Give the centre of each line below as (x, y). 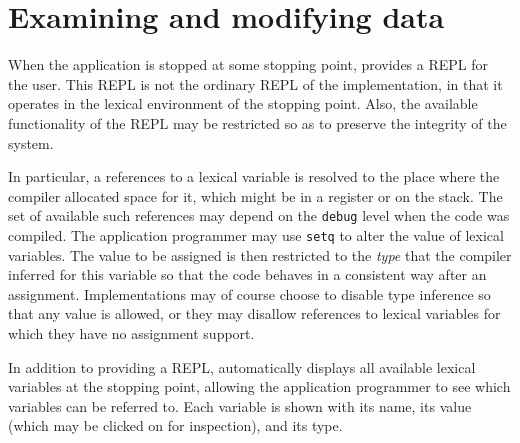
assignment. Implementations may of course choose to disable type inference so (249, 293)
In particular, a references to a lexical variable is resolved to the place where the (254, 176)
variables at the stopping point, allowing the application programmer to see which (259, 386)
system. (31, 142)
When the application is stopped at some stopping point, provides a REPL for (248, 64)
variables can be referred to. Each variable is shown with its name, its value (240, 405)
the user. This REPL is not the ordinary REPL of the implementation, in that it (255, 83)
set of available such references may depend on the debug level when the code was (259, 215)
